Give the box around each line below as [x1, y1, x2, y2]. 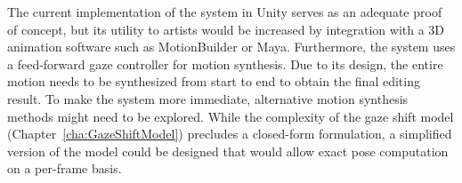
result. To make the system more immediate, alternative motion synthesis [7, 89, 409, 107]
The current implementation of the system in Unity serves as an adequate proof [7, 3, 442, 20]
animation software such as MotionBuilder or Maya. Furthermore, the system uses [7, 37, 456, 56]
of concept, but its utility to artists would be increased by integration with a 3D [7, 20, 445, 38]
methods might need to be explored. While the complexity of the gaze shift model [7, 107, 454, 125]
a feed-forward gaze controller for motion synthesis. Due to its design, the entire [7, 54, 443, 73]
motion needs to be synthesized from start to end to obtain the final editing [7, 72, 420, 91]
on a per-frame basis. [7, 159, 122, 178]
